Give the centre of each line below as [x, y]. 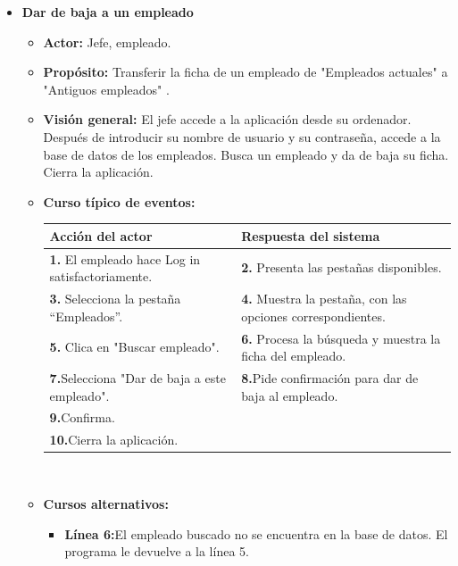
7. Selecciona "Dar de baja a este [137, 378]
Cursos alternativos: [106, 503]
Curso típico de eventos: [119, 201]
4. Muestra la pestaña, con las [324, 299]
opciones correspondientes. [313, 316]
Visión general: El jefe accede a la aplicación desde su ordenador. [227, 119]
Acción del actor [101, 235]
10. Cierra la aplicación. [114, 440]
